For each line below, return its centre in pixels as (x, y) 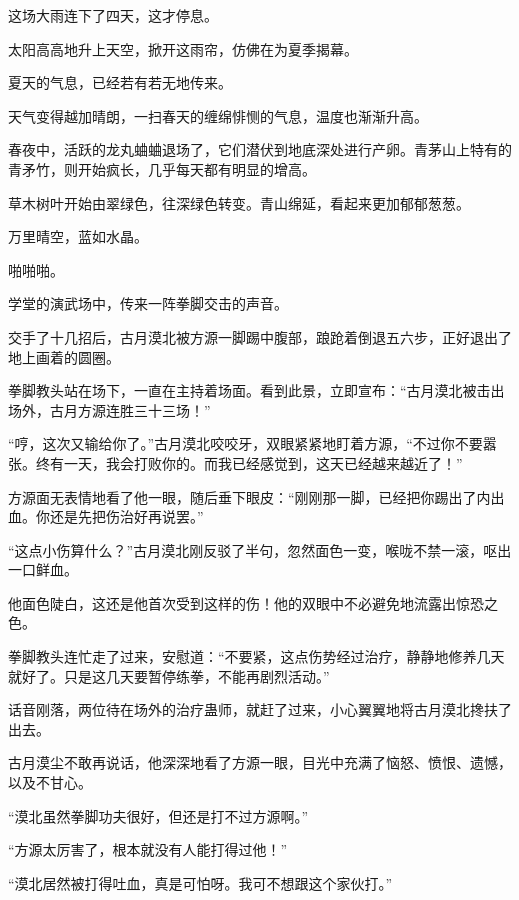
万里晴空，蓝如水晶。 (78, 236)
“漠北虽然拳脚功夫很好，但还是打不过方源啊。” (158, 815)
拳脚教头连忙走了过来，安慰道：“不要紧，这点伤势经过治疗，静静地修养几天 (256, 656)
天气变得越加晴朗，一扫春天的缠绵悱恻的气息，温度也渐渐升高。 (218, 115)
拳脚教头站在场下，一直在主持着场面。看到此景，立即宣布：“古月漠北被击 (249, 390)
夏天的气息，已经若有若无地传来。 (120, 82)
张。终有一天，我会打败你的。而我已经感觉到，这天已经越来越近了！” (235, 462)
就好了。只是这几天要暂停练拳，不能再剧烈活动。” (169, 675)
